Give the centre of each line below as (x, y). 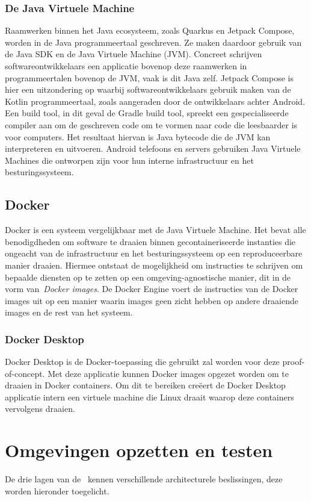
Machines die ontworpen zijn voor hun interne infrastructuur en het (129, 160)
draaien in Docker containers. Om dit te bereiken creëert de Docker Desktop (145, 385)
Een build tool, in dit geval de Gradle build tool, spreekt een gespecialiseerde (147, 113)
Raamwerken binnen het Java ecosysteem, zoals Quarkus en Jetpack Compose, (150, 30)
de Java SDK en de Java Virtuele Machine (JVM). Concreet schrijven (134, 54)
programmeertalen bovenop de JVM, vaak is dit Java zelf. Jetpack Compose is (149, 77)
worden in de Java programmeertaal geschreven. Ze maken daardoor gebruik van (153, 42)
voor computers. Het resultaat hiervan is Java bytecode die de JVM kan (138, 136)
